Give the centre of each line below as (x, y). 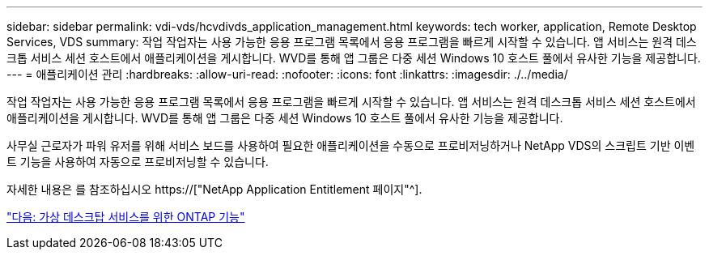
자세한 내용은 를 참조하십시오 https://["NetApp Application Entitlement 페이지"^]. (214, 189)
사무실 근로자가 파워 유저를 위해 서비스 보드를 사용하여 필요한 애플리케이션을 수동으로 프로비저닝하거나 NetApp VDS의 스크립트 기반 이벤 (351, 145)
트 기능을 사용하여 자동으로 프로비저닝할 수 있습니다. (138, 162)
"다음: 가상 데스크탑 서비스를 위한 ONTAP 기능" (126, 217)
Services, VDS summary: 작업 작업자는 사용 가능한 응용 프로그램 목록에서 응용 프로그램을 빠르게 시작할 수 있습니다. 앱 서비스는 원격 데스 (352, 42)
